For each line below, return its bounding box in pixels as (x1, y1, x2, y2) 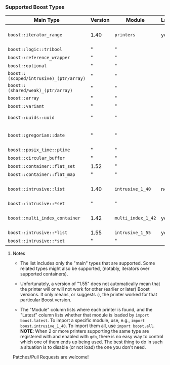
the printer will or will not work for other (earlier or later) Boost (20, 286, 150, 292)
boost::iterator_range (8, 32, 62, 38)
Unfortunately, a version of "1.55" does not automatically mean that (20, 281, 160, 287)
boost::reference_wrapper (8, 55, 70, 61)
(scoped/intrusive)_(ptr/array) (8, 76, 86, 81)
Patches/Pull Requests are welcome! (12, 354, 89, 360)
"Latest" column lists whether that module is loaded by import (20, 312, 149, 318)
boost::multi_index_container (8, 215, 81, 221)
